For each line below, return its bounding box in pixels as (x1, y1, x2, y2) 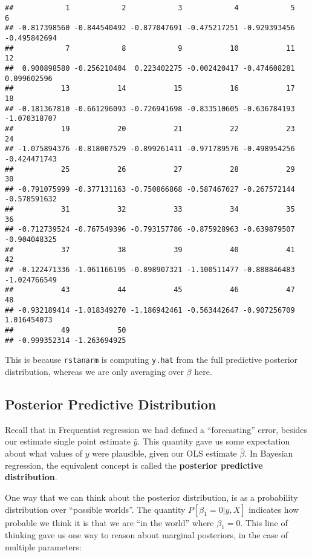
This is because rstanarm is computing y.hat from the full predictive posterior (5, 353, 298, 366)
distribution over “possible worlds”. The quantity (5, 503, 186, 515)
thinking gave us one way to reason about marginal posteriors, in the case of (5, 529, 288, 541)
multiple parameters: (5, 540, 82, 553)
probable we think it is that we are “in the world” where (5, 516, 214, 529)
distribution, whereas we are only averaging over (5, 365, 184, 377)
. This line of (240, 516, 288, 529)
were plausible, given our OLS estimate (92, 447, 237, 460)
